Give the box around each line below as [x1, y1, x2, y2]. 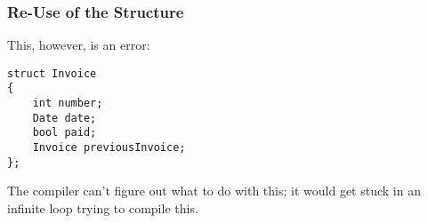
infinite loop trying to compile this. [7, 199, 198, 217]
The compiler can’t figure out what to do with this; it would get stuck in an [7, 181, 421, 200]
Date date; [32, 111, 97, 124]
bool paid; [32, 126, 97, 139]
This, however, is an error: [7, 36, 150, 54]
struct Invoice [7, 67, 97, 80]
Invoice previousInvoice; [32, 141, 186, 155]
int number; [32, 97, 103, 110]
